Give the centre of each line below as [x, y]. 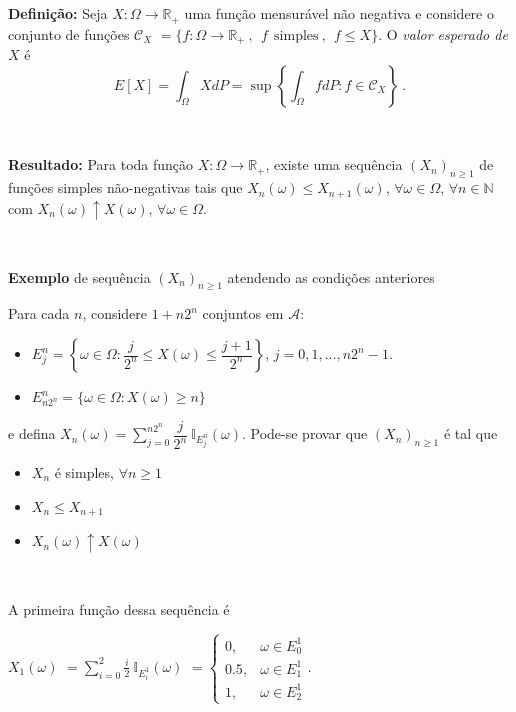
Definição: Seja [58, 13]
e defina [32, 433]
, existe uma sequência [334, 164]
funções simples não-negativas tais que [125, 187]
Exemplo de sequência [79, 276]
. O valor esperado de [443, 33]
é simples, [84, 472]
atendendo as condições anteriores [331, 276]
